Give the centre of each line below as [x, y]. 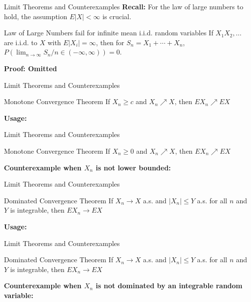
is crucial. [117, 16]
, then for [110, 42]
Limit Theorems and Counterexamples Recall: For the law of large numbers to [124, 6]
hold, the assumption [36, 16]
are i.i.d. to [21, 42]
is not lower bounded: [133, 167]
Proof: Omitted [31, 68]
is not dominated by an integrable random [169, 286]
